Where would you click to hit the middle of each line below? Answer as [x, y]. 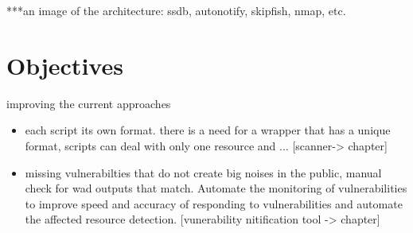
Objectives [65, 65]
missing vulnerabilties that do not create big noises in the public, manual [203, 172]
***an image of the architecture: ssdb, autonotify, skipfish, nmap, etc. [176, 10]
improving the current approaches [89, 103]
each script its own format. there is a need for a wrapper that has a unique [208, 130]
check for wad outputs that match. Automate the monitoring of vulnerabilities [216, 188]
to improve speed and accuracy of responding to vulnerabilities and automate [214, 203]
